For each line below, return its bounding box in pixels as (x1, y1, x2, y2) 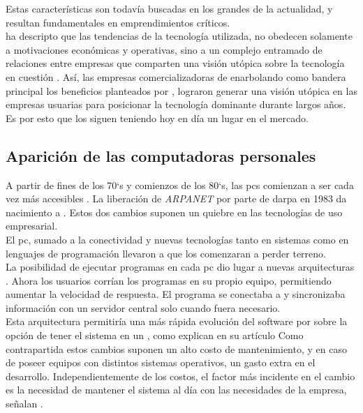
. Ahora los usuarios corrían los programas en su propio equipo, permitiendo (6, 273, 332, 287)
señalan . (6, 396, 43, 411)
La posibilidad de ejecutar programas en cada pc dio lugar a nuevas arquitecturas (6, 260, 355, 274)
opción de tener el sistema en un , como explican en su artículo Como (6, 328, 304, 343)
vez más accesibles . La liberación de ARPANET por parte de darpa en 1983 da (6, 191, 347, 206)
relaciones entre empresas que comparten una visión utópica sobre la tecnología (6, 56, 345, 70)
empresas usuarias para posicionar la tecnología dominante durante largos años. (6, 97, 346, 112)
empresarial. (6, 218, 58, 233)
